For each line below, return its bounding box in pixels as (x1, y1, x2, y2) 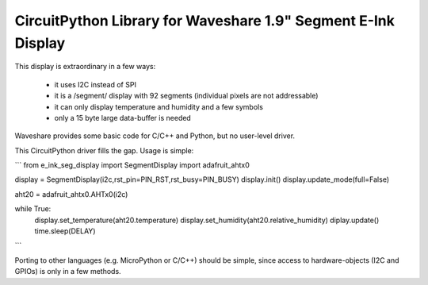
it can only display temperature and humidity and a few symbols (54, 102, 263, 111)
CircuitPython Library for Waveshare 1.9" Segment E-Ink (14, 12, 396, 29)
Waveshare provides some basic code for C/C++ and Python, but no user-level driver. (14, 131, 296, 141)
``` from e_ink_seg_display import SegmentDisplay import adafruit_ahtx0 (14, 160, 250, 170)
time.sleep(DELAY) (34, 226, 96, 236)
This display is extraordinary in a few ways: (14, 62, 156, 71)
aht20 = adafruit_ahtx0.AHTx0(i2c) (14, 189, 128, 198)
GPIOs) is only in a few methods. (14, 267, 122, 276)
